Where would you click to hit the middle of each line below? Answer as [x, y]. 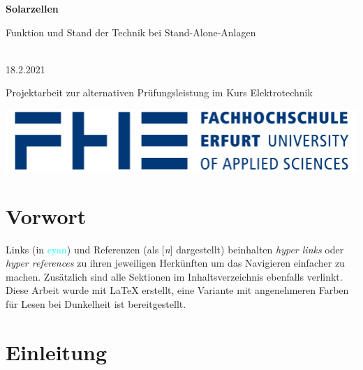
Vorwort [46, 215]
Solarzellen [32, 8]
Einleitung [57, 351]
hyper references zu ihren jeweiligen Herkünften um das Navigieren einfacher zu [175, 263]
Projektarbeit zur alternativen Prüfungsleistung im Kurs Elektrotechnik [159, 92]
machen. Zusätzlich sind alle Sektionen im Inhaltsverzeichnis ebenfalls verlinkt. [174, 276]
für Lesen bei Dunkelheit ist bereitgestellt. [96, 303]
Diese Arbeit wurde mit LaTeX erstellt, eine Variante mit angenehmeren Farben [177, 290]
